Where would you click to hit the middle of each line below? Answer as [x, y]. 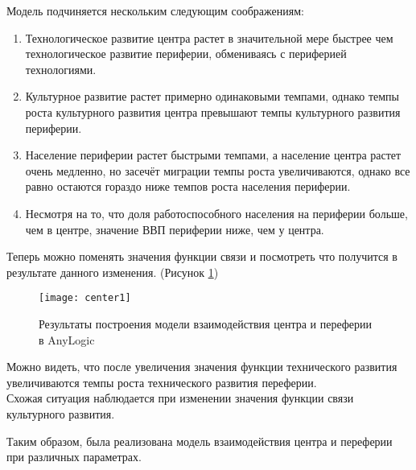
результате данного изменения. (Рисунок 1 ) [113, 272]
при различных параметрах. [74, 457]
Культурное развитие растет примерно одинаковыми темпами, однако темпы [212, 96]
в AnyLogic [67, 339]
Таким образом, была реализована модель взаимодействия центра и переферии [200, 441]
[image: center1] [85, 298]
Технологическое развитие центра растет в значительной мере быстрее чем [209, 37]
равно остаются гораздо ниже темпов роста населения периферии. [188, 186]
